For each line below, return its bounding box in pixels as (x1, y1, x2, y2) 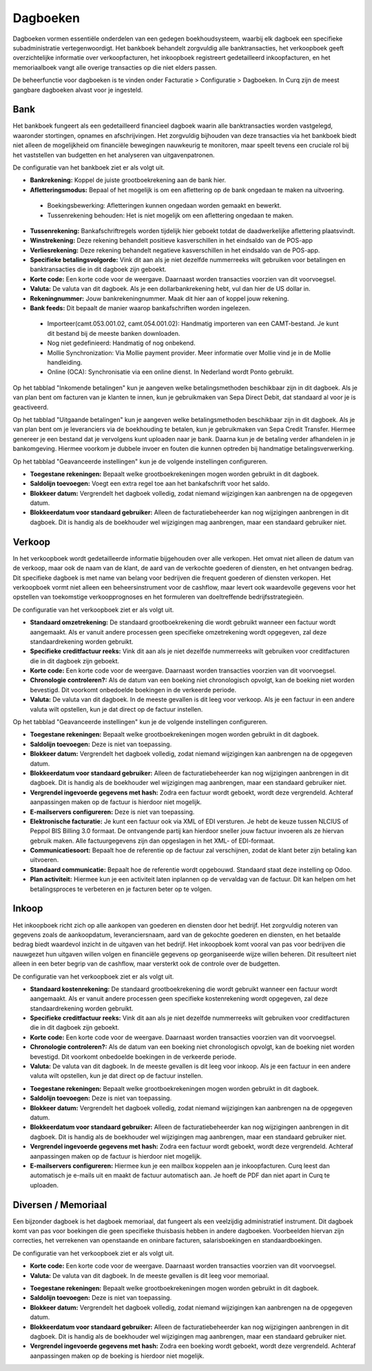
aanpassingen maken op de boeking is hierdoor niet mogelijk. (30, 1352, 205, 1360)
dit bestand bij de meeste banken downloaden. (47, 329, 180, 337)
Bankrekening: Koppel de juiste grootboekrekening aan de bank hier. (30, 176, 227, 184)
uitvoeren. (30, 856, 59, 864)
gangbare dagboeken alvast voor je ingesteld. (12, 86, 143, 94)
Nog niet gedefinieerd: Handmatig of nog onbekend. (47, 339, 196, 348)
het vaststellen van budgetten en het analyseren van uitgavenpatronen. (12, 150, 215, 159)
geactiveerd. (12, 403, 49, 411)
